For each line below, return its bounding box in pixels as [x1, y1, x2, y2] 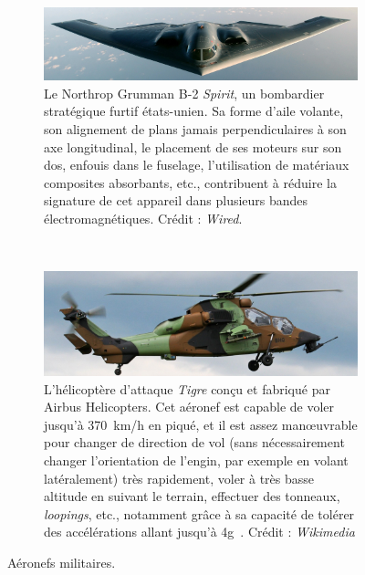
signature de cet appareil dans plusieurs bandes [44, 191, 308, 210]
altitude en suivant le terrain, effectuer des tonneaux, [44, 486, 340, 506]
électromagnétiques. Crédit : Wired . [44, 209, 243, 228]
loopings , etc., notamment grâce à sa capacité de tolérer [44, 504, 355, 523]
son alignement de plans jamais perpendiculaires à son [44, 120, 347, 139]
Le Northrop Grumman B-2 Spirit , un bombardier [44, 83, 325, 102]
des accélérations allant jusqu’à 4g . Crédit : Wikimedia [44, 522, 355, 541]
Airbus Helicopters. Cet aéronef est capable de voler [44, 397, 335, 416]
